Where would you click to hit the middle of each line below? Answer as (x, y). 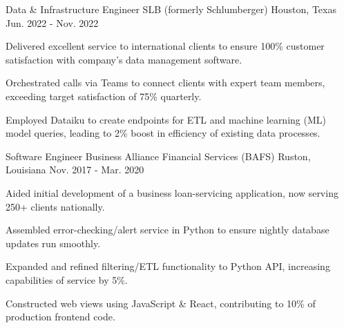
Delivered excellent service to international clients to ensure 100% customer (165, 46)
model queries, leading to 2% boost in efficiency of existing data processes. (163, 133)
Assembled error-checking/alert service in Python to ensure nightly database (168, 230)
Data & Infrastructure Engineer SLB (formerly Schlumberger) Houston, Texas (171, 9)
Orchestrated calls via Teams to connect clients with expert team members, (165, 83)
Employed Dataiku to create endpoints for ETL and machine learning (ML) (166, 119)
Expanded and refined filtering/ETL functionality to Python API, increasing (168, 266)
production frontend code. (60, 317)
